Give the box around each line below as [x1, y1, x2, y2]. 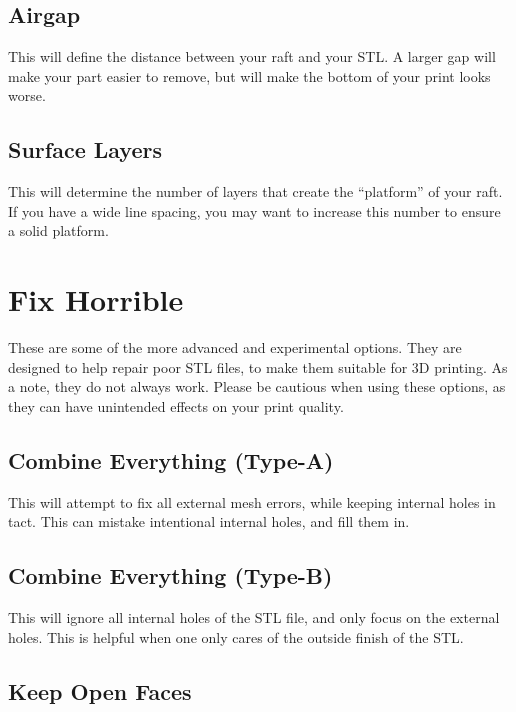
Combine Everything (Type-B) [8, 560, 333, 591]
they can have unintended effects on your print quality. [8, 395, 344, 416]
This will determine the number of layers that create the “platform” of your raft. [8, 181, 503, 202]
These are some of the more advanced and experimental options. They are [8, 337, 462, 358]
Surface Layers [8, 134, 162, 165]
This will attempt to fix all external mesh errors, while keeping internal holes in [8, 491, 496, 512]
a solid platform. [8, 220, 109, 241]
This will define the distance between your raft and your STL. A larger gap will [8, 46, 496, 67]
